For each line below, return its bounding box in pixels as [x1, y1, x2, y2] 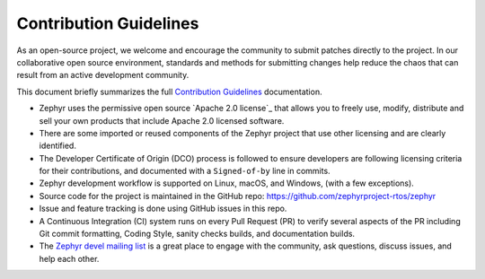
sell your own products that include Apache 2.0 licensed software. [39, 115, 285, 126]
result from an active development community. [16, 70, 190, 81]
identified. [39, 140, 76, 152]
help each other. [39, 253, 100, 264]
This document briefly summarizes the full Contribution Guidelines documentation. [16, 86, 322, 97]
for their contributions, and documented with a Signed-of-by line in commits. [39, 166, 331, 177]
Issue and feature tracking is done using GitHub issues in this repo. [39, 203, 287, 214]
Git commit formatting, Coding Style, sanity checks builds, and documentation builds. [39, 229, 355, 240]
